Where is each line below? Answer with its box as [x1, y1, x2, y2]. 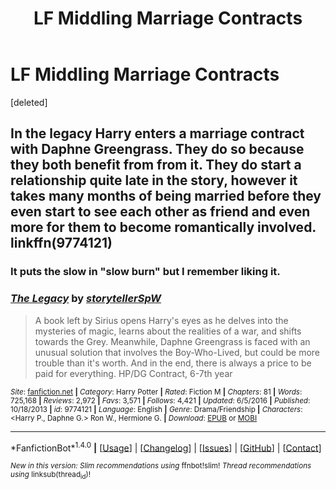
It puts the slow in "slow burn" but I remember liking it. [10, 265, 281, 279]
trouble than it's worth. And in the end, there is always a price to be [34, 357, 312, 369]
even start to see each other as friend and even [10, 203, 311, 221]
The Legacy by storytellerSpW [10, 292, 162, 306]
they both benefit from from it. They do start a [10, 157, 302, 174]
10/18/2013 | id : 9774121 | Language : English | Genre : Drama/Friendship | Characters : [10, 404, 303, 414]
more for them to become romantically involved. [10, 219, 317, 236]
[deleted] [10, 96, 48, 108]
